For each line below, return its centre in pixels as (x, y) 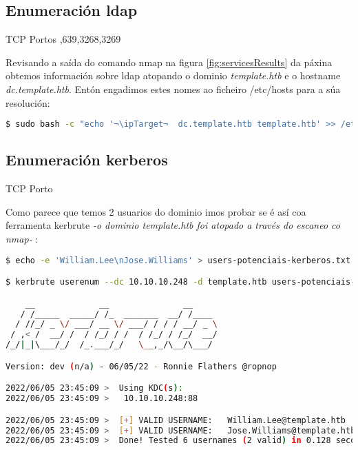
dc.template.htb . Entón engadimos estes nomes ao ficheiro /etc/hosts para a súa (173, 89)
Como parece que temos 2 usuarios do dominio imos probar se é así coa (156, 211)
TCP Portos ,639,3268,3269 (63, 39)
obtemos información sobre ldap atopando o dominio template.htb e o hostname (173, 75)
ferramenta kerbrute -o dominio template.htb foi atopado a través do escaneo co (173, 225)
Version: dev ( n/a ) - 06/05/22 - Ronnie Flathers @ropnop (141, 366)
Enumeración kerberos (87, 160)
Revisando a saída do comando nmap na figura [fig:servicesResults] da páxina (169, 62)
